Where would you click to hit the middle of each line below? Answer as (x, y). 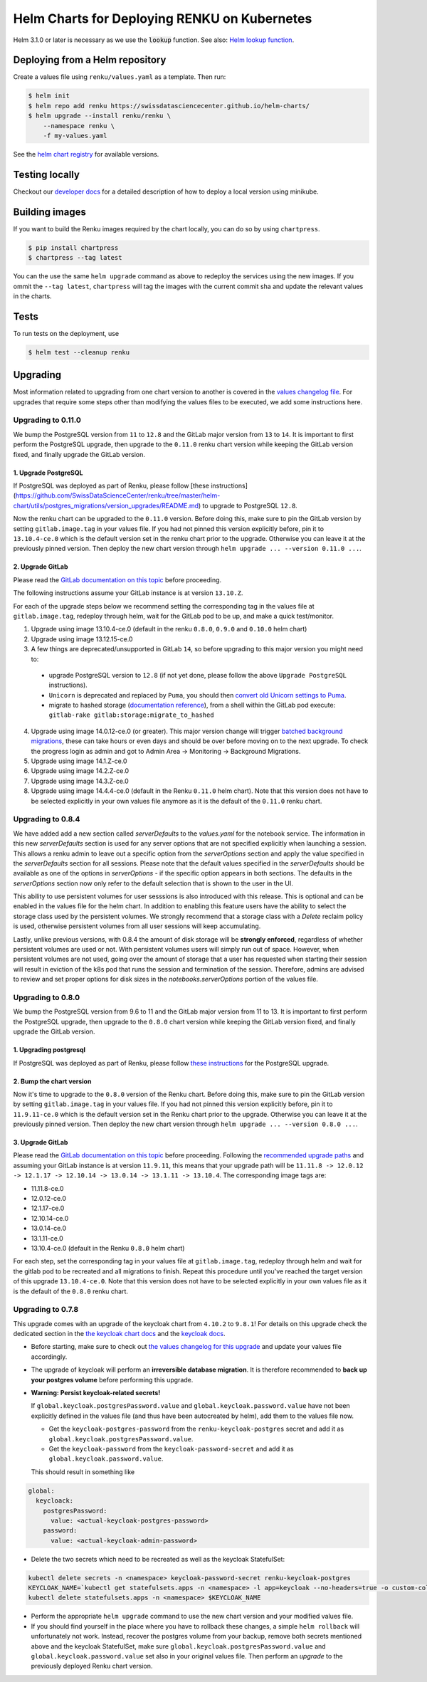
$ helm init (49, 96)
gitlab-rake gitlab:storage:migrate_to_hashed (131, 715)
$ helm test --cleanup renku (79, 352)
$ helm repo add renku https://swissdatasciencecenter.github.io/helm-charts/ (169, 106)
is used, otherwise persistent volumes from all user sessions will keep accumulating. (137, 926)
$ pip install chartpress (73, 248)
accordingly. (49, 1357)
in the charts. (33, 296)
